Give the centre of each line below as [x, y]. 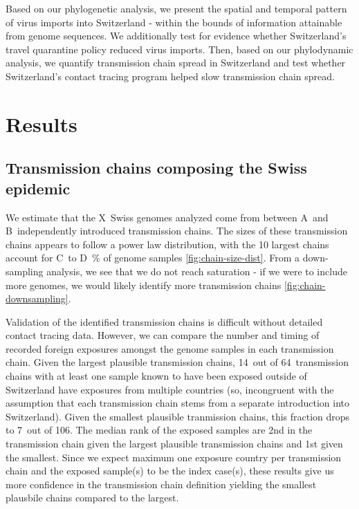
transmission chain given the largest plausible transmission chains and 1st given [174, 444]
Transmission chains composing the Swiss [156, 168]
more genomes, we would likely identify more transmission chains [144, 285]
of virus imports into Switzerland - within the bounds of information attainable [174, 22]
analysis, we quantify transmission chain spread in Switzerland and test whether [176, 63]
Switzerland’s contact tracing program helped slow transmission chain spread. [170, 76]
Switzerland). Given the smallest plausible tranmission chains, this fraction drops [178, 416]
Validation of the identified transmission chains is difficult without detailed [164, 321]
